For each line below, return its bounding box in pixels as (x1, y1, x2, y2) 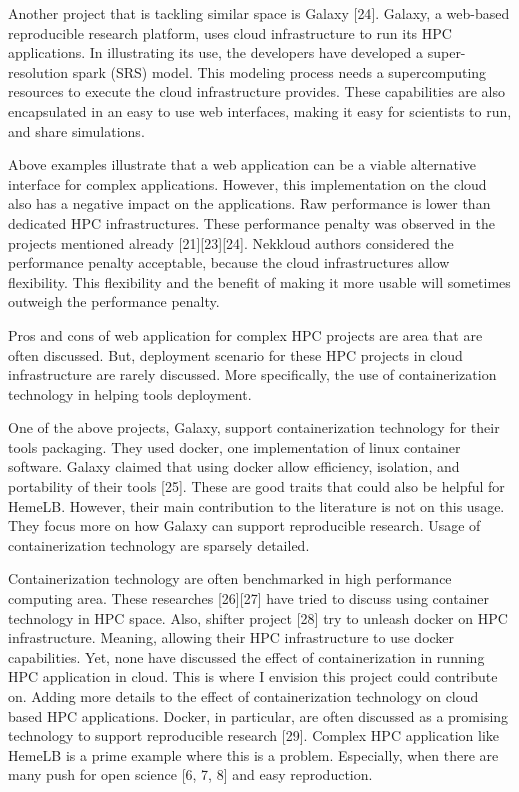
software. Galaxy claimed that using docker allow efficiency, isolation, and (8, 456, 460, 477)
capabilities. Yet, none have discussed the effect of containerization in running (8, 646, 485, 667)
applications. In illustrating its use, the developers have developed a (8, 42, 424, 63)
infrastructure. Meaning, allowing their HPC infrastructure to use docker (8, 627, 455, 648)
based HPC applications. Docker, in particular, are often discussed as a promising (8, 705, 509, 726)
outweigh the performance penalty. (8, 291, 220, 312)
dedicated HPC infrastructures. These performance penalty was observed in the (8, 212, 495, 233)
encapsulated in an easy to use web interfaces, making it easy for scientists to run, (8, 100, 512, 121)
